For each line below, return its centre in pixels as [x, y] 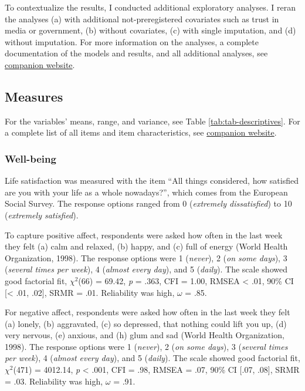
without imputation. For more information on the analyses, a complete [132, 41]
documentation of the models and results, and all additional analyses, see [136, 53]
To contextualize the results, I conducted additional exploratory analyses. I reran [150, 7]
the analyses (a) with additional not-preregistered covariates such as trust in [142, 18]
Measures [34, 96]
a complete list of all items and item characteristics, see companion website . [141, 132]
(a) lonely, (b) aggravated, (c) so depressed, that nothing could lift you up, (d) [146, 323]
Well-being [30, 158]
